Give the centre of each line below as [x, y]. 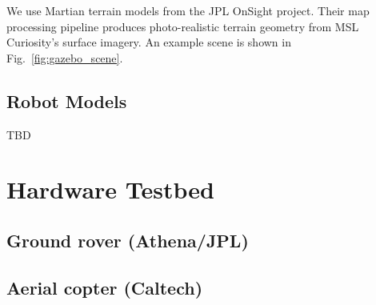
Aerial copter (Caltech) [105, 287]
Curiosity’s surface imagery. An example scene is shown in [149, 42]
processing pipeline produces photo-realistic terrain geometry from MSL [183, 26]
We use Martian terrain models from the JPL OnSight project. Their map [188, 10]
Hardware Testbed [110, 189]
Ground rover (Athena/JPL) [128, 240]
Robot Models [67, 100]
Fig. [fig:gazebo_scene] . [65, 57]
